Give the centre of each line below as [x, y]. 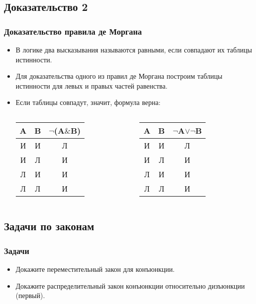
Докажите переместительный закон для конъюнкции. [95, 269]
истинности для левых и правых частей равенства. [91, 85]
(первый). [30, 295]
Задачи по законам [49, 226]
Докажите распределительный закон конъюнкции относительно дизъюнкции [130, 285]
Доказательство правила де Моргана [73, 31]
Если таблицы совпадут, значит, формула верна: [88, 102]
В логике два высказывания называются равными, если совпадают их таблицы [134, 50]
